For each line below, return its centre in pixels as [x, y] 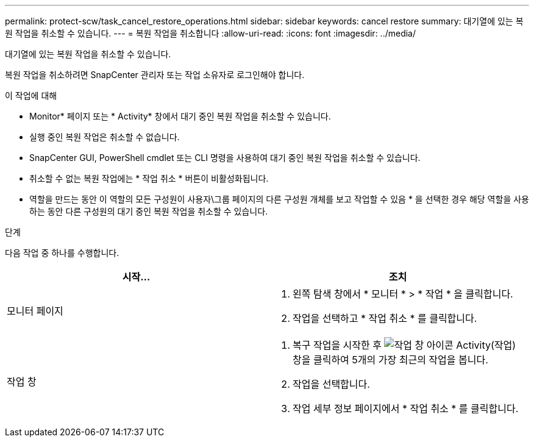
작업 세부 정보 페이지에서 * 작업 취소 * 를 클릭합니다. [406, 408]
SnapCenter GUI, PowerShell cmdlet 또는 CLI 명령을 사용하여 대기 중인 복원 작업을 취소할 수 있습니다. [225, 158]
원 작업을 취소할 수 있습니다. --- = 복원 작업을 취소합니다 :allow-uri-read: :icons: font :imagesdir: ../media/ [211, 33]
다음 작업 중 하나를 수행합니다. [62, 253]
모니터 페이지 [35, 311]
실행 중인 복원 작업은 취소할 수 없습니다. [105, 137]
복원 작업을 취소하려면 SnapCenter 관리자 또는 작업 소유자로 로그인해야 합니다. [155, 75]
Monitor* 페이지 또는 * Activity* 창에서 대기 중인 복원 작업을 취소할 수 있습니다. [180, 116]
